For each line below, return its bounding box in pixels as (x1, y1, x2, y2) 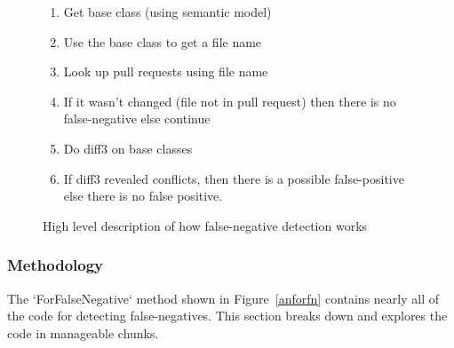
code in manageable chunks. (7, 323, 159, 342)
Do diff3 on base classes (63, 138, 193, 157)
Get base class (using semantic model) (63, 3, 272, 20)
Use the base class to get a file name (63, 32, 262, 51)
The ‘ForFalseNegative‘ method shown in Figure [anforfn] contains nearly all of (7, 289, 439, 307)
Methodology (7, 254, 104, 276)
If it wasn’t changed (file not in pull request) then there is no (63, 91, 396, 110)
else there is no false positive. (63, 186, 223, 205)
